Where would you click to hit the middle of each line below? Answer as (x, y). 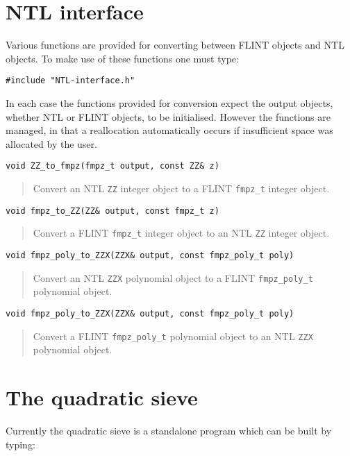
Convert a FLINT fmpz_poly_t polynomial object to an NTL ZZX (173, 336)
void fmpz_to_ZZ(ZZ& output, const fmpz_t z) (112, 211)
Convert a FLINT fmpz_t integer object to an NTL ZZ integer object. (181, 233)
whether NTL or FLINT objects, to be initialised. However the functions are (168, 116)
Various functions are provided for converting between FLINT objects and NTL (175, 45)
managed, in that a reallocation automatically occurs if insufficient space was (169, 130)
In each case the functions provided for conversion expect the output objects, (169, 102)
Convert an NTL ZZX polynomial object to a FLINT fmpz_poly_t (173, 277)
